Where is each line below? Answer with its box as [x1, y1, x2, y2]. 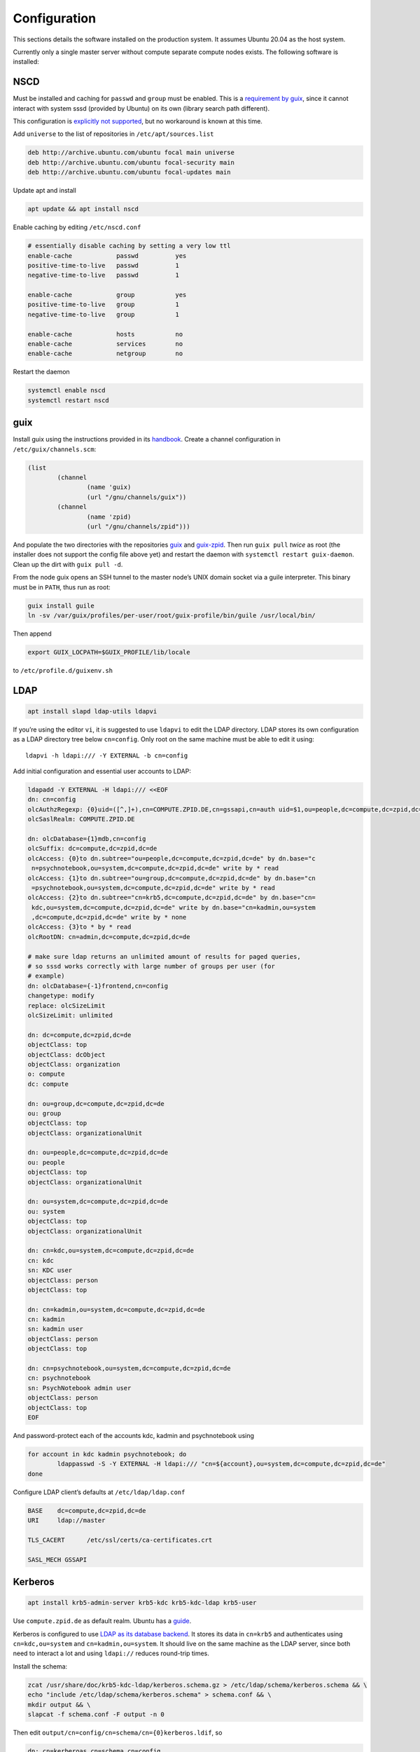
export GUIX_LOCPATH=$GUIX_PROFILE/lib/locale [27, 648, 190, 656]
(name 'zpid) [86, 512, 132, 521]
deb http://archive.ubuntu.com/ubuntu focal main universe [27, 149, 234, 157]
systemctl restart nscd [27, 396, 110, 404]
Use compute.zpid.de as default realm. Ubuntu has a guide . [13, 1617, 192, 1625]
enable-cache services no [27, 340, 183, 348]
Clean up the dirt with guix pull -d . [13, 560, 123, 568]
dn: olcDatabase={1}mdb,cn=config [27, 835, 146, 842]
